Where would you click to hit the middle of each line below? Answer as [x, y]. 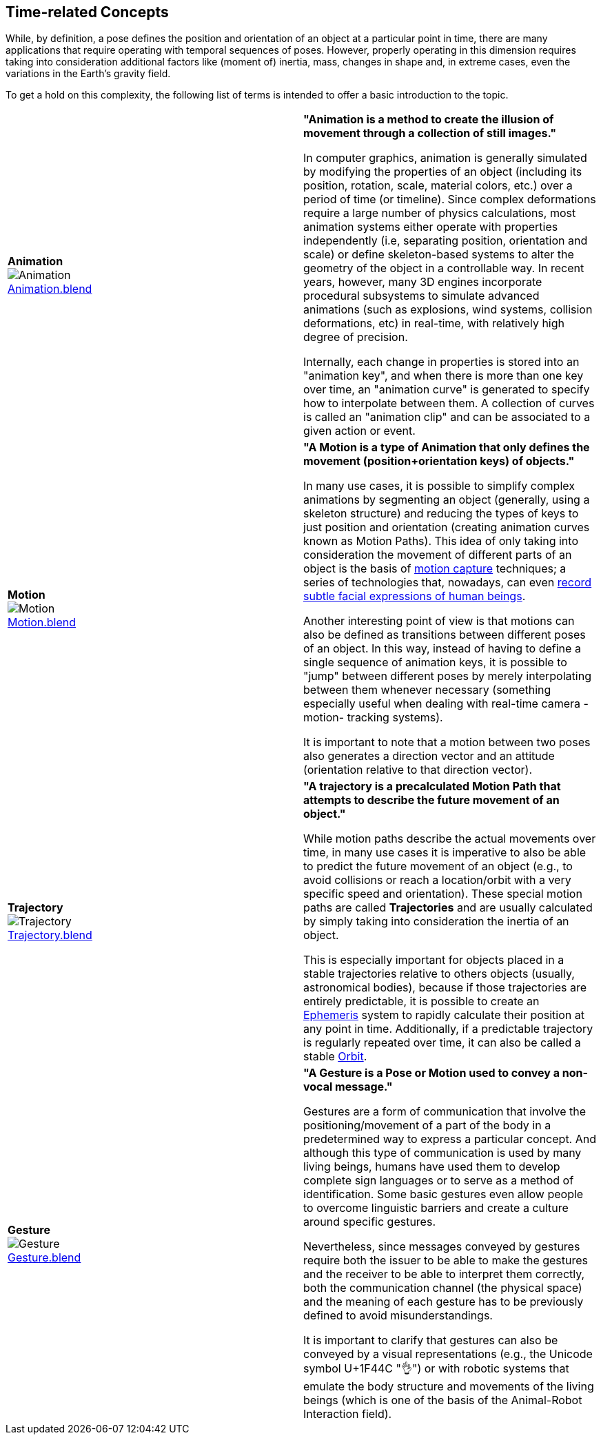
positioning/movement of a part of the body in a [427, 1125]
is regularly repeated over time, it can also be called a [442, 1043]
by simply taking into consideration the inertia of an [436, 922]
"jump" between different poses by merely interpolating [447, 676]
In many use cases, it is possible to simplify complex [439, 486]
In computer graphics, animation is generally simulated [445, 158]
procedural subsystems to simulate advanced [421, 296]
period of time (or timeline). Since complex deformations [450, 199]
